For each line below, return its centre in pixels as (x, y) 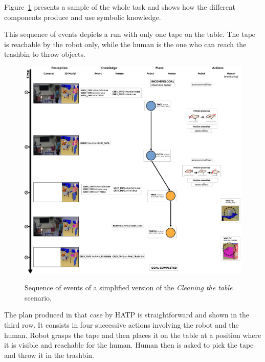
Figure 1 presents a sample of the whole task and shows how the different (120, 7)
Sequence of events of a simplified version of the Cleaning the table (129, 288)
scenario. (38, 297)
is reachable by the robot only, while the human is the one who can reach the (125, 44)
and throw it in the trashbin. (49, 355)
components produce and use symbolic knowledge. (83, 17)
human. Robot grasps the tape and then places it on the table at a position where (133, 335)
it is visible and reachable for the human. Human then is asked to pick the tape (129, 345)
